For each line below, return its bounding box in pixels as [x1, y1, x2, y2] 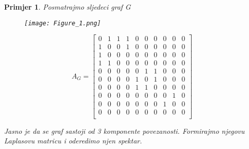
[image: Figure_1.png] [24, 19, 101, 27]
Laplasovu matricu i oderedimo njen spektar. [4, 135, 142, 146]
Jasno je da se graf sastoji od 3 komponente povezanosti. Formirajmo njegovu [4, 125, 245, 136]
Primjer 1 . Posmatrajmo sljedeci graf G [4, 2, 131, 12]
